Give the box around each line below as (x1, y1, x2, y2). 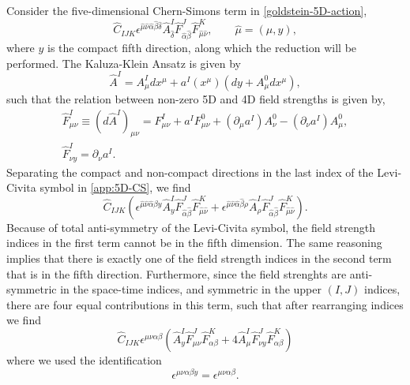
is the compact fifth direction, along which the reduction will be (47, 39, 357, 56)
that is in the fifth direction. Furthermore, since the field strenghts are (6, 265, 347, 282)
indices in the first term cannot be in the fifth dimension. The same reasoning (6, 234, 382, 251)
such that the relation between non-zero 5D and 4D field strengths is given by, (6, 90, 386, 107)
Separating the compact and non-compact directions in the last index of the (6, 163, 374, 180)
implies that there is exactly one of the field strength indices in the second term (6, 249, 392, 266)
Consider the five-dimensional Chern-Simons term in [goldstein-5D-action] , (6, 2, 367, 18)
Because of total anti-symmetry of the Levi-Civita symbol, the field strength (6, 219, 376, 235)
